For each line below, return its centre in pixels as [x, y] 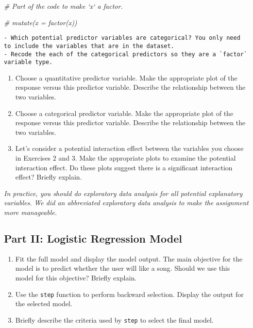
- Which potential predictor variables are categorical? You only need [122, 38]
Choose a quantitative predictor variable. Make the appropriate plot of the [126, 77]
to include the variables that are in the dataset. [89, 46]
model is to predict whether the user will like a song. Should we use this [123, 268]
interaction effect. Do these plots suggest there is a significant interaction [124, 167]
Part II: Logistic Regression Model [93, 238]
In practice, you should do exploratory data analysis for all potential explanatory [123, 193]
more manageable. [30, 212]
